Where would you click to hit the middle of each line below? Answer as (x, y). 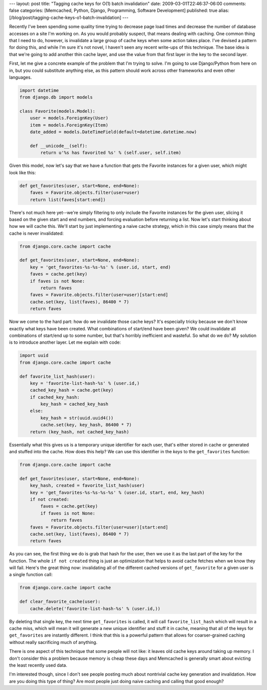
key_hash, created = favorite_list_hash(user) (88, 486)
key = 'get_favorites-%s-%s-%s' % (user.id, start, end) (100, 267)
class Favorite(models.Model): (58, 111)
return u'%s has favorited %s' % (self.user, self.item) (111, 153)
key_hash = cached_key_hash (74, 404)
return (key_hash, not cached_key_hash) (80, 432)
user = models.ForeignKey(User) (69, 118)
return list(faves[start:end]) (68, 200)
